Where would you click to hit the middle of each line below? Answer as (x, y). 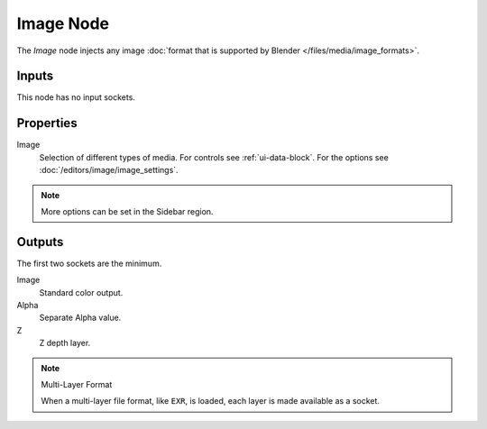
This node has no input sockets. (76, 97)
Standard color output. (81, 292)
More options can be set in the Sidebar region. (127, 211)
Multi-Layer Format (77, 384)
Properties (47, 123)
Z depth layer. (65, 343)
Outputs (40, 242)
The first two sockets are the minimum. (89, 263)
